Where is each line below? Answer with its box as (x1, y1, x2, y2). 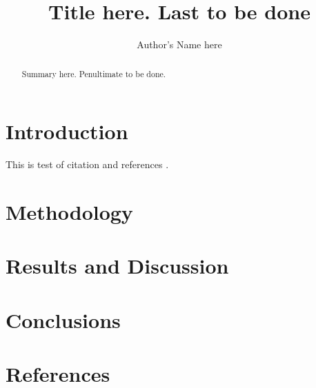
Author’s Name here (137, 37, 222, 52)
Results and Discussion (6, 252, 229, 280)
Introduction (6, 117, 128, 145)
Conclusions (6, 305, 121, 334)
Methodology (6, 197, 133, 225)
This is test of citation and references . (6, 157, 169, 172)
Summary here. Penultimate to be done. (21, 68, 166, 79)
